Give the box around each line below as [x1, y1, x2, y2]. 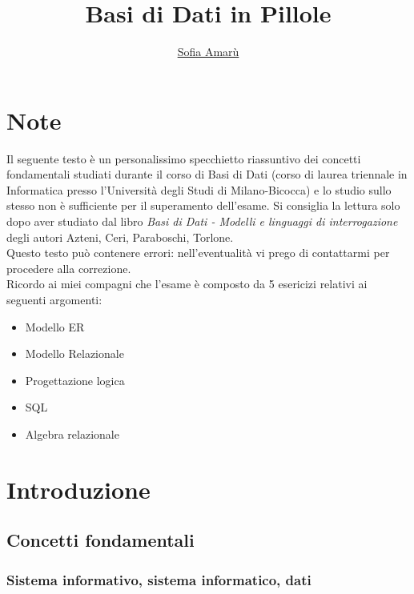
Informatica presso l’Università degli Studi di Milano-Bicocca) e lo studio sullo [6, 181, 392, 198]
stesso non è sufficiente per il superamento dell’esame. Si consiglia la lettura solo [6, 197, 400, 214]
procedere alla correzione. [6, 259, 131, 276]
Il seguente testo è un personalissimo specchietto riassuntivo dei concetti [6, 150, 361, 167]
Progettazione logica [25, 371, 125, 388]
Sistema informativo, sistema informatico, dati [6, 569, 312, 589]
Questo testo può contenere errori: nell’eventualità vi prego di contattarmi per [6, 244, 390, 261]
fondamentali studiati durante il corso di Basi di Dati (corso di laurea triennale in [6, 166, 408, 183]
